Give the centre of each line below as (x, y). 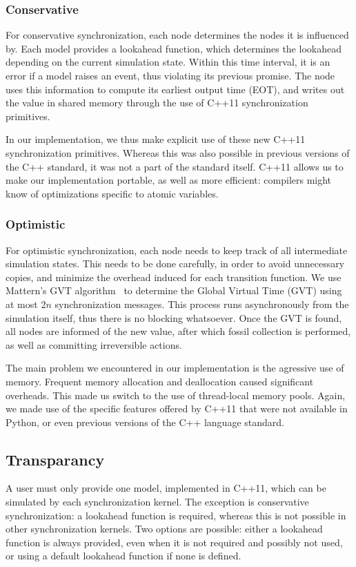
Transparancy (55, 459)
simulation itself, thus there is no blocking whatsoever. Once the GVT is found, (174, 317)
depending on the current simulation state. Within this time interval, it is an (168, 62)
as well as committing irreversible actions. (94, 344)
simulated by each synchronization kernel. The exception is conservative (157, 502)
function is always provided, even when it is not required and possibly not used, (174, 542)
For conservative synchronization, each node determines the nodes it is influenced (177, 35)
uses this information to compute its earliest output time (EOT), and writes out (175, 89)
